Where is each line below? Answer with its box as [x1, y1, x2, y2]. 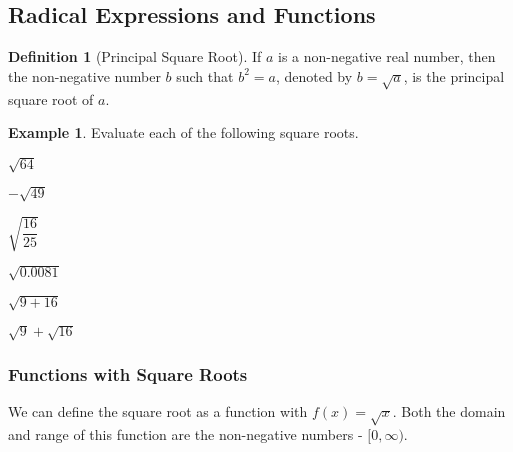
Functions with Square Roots [8, 361, 248, 386]
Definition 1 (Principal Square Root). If [8, 46, 262, 67]
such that [176, 65, 234, 86]
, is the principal [403, 65, 505, 86]
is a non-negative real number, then [278, 46, 496, 67]
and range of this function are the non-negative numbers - [8, 424, 363, 445]
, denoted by [275, 65, 353, 86]
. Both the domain [392, 401, 506, 422]
